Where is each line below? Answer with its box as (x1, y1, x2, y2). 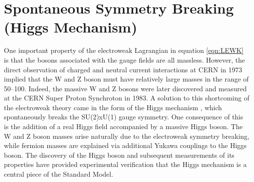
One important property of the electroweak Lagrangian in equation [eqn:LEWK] (4, 45, 244, 55)
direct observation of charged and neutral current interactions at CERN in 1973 (4, 64, 242, 74)
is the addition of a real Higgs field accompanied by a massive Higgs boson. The (4, 121, 243, 132)
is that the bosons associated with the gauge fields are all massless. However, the (4, 54, 245, 65)
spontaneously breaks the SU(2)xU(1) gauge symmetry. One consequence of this (4, 112, 243, 122)
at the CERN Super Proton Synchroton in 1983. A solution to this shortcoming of (4, 93, 250, 103)
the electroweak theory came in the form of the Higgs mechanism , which (4, 102, 222, 112)
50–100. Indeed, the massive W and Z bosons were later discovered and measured (4, 83, 247, 93)
